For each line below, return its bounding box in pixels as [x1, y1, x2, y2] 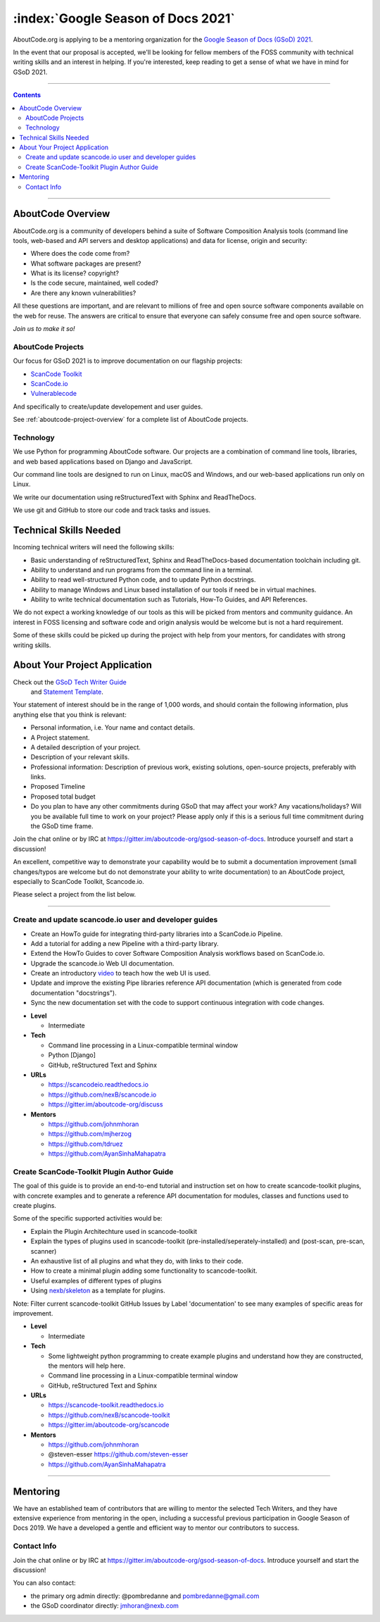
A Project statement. [30, 733, 90, 742]
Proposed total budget [30, 792, 96, 801]
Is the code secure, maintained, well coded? [30, 279, 158, 287]
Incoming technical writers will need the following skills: [13, 543, 175, 551]
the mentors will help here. [48, 1361, 126, 1370]
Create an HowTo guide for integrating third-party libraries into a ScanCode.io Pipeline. [30, 930, 283, 938]
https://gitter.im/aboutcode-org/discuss [48, 1100, 163, 1109]
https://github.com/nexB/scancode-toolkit [48, 1411, 170, 1419]
